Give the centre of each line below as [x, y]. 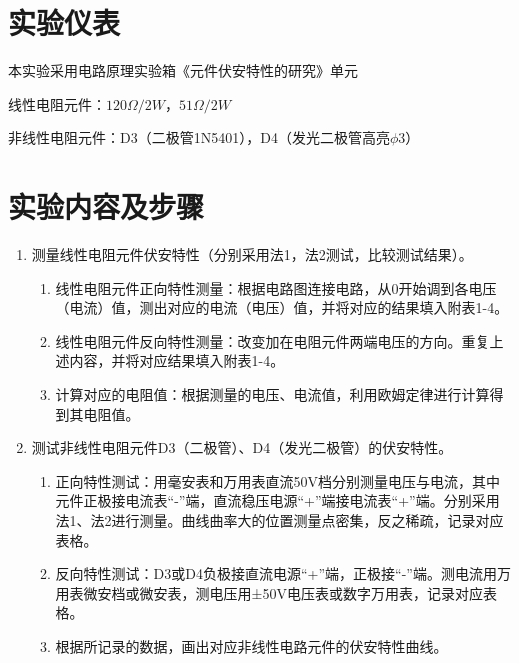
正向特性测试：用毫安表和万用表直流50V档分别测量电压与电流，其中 [278, 480]
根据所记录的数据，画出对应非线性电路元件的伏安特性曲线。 [251, 645]
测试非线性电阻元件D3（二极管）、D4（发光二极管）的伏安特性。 [242, 447]
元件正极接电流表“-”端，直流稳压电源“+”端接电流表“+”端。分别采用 [277, 500]
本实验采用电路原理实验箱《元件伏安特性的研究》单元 [183, 70]
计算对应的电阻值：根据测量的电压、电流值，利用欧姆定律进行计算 [272, 394]
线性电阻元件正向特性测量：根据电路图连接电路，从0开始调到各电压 [276, 287]
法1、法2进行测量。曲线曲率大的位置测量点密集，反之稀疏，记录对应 [279, 519]
